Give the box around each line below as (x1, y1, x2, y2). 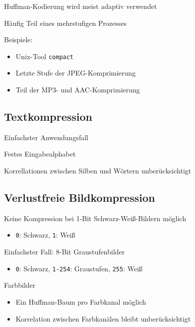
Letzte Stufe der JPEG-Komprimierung (15, 68, 136, 78)
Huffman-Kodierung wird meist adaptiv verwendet (4, 1, 157, 11)
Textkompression (4, 109, 92, 124)
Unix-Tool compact (15, 51, 74, 61)
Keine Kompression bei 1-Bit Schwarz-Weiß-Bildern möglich (4, 213, 186, 223)
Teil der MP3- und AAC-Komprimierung (15, 84, 140, 95)
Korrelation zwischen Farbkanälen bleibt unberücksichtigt (15, 313, 191, 324)
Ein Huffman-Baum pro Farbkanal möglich (15, 296, 146, 307)
